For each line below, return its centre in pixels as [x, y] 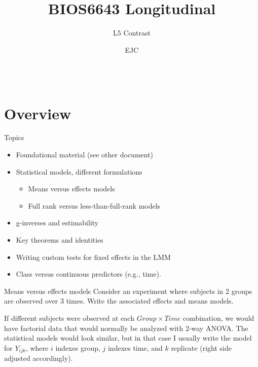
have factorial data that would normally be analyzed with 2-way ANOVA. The [126, 328]
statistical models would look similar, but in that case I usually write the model [128, 338]
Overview [38, 113]
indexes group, [78, 347]
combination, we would [218, 318]
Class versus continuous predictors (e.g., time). [88, 274]
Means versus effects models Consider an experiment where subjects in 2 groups [128, 291]
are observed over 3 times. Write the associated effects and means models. [119, 301]
